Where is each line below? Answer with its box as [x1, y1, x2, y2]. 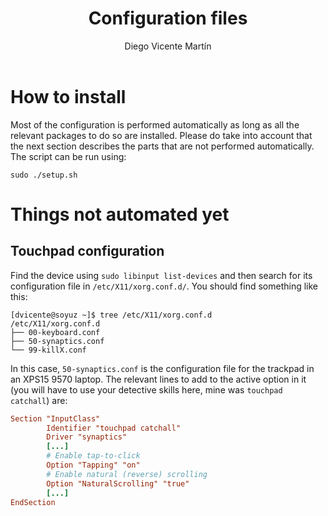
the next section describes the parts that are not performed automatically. [10, 140, 315, 152]
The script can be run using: [10, 150, 127, 162]
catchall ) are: [10, 394, 68, 406]
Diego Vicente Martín [124, 40, 212, 52]
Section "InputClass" [10, 413, 101, 424]
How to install [10, 85, 127, 108]
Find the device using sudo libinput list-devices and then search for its [10, 269, 313, 281]
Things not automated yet [10, 203, 230, 226]
